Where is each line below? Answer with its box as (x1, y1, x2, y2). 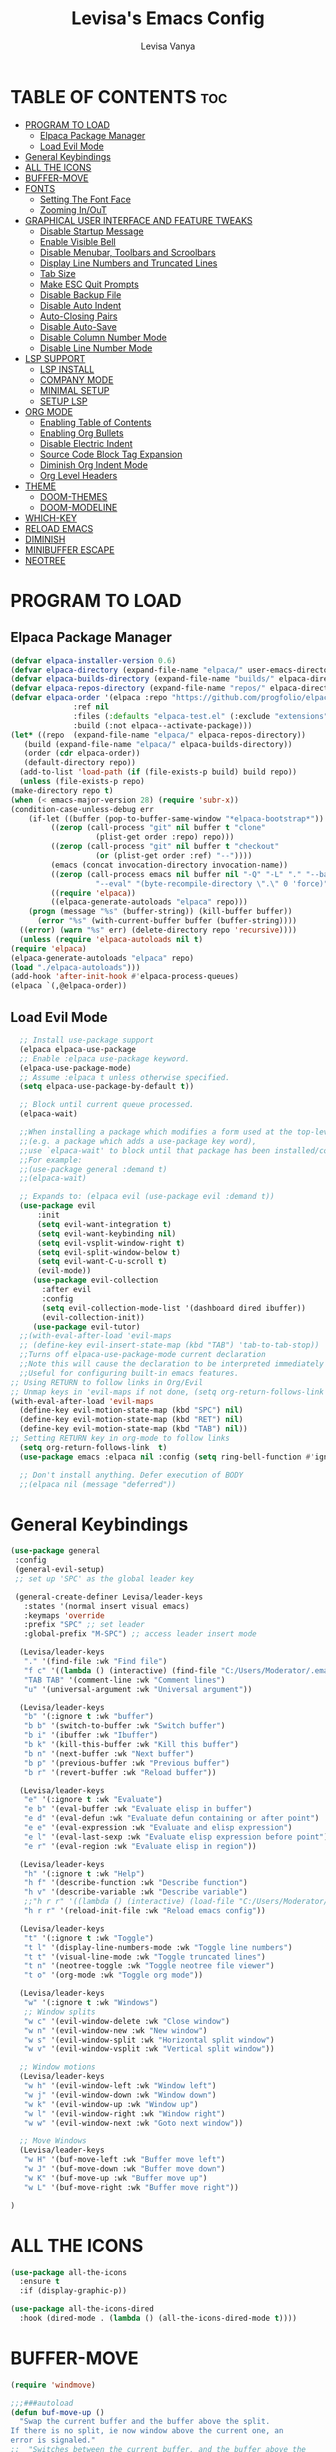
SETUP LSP (39, 395, 88, 407)
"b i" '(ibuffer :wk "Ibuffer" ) (23, 1730, 159, 1741)
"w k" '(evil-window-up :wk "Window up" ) (23, 2099, 199, 2109)
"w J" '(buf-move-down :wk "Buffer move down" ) (23, 2164, 226, 2174)
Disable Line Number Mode (39, 342, 153, 354)
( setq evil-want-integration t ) (36, 1219, 172, 1229)
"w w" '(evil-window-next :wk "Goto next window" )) (23, 2118, 244, 2128)
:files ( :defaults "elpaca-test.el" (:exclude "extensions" (73, 711, 329, 721)
